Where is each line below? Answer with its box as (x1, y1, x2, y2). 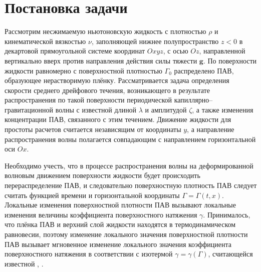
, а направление (187, 124, 234, 134)
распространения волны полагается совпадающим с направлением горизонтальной (5, 133, 256, 144)
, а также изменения (192, 104, 253, 114)
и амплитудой (145, 104, 187, 114)
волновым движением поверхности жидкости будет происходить (5, 170, 200, 180)
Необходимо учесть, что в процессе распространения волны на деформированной (5, 160, 253, 170)
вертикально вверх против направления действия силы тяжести (5, 55, 197, 65)
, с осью (163, 45, 188, 56)
